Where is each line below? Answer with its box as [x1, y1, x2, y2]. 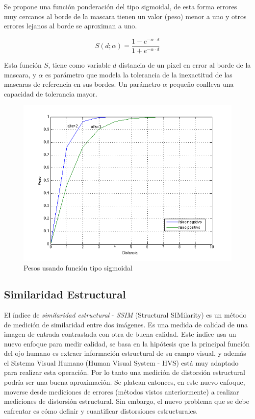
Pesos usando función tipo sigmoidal [24, 263, 132, 273]
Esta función [4, 59, 42, 70]
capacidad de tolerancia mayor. [4, 88, 98, 99]
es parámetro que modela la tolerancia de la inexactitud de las [45, 69, 232, 79]
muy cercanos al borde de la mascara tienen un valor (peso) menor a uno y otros [4, 11, 247, 21]
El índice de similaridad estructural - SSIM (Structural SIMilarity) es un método [4, 309, 247, 320]
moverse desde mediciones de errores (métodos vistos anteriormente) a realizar [4, 386, 239, 396]
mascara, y [4, 69, 36, 79]
